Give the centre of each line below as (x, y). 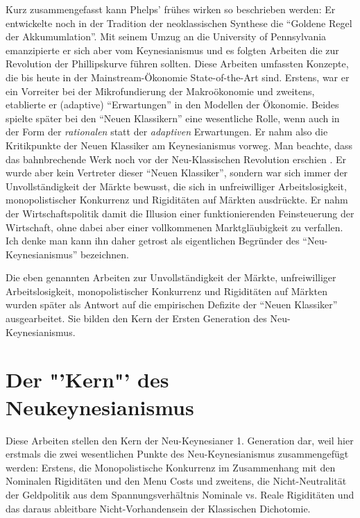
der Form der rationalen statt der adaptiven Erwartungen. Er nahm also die (167, 132)
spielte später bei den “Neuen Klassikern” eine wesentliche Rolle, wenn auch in (173, 118)
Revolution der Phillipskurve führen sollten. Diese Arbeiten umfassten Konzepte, (177, 64)
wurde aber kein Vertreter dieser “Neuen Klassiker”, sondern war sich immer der (177, 173)
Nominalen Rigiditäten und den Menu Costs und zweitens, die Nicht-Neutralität (176, 481)
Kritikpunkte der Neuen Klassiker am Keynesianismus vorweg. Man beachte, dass (179, 145)
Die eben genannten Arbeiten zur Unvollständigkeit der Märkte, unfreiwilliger (171, 277)
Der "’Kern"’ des (87, 379)
